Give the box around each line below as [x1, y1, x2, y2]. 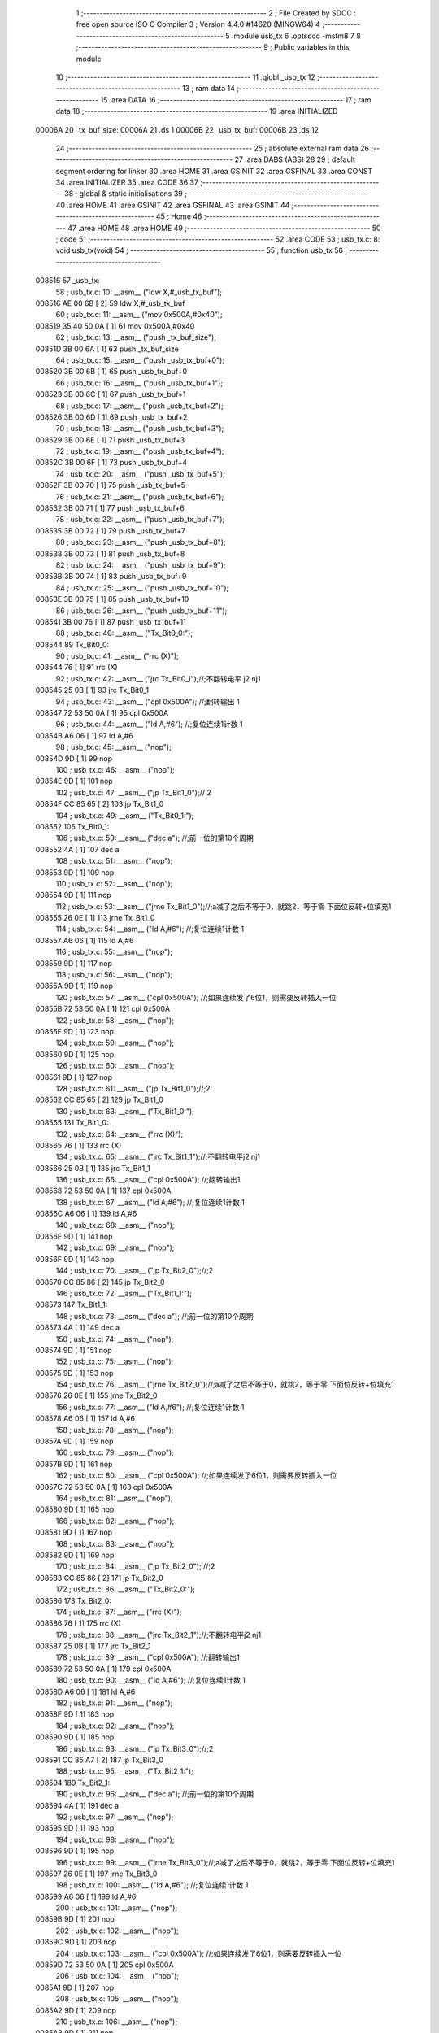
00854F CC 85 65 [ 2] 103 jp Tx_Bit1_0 [35, 799, 164, 809]
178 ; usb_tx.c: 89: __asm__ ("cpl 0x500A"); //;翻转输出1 [55, 1652, 240, 1662]
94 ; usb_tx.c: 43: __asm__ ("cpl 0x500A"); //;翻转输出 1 [55, 696, 240, 707]
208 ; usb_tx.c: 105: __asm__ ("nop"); [55, 1994, 179, 2004]
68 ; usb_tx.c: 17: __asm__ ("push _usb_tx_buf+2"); [55, 401, 224, 411]
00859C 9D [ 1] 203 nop [35, 1937, 117, 1947]
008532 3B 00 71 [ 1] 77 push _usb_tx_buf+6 [35, 503, 185, 513]
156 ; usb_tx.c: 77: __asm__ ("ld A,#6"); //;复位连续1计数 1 [55, 1402, 245, 1412]
